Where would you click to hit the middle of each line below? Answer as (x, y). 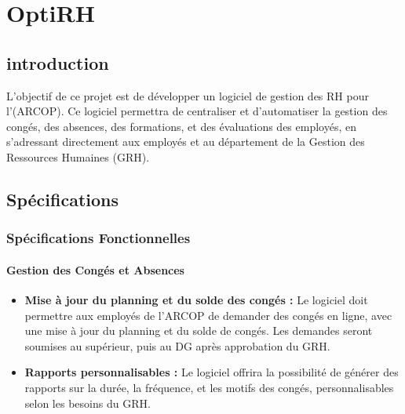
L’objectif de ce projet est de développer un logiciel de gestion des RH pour (188, 95)
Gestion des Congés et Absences (95, 269)
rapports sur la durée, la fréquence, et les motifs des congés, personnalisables (209, 387)
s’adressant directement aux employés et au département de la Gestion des (186, 142)
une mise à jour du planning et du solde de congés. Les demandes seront (199, 330)
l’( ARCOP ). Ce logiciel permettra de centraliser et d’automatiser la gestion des (197, 111)
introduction (58, 62)
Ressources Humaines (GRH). (78, 156)
